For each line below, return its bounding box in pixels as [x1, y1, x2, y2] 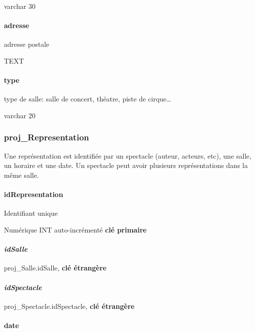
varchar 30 [4, 1, 36, 11]
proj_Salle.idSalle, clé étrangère [4, 263, 107, 273]
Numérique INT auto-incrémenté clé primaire [4, 224, 147, 234]
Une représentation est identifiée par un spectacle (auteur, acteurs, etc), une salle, [4, 150, 252, 161]
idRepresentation [4, 189, 63, 199]
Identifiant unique [4, 208, 58, 218]
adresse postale [4, 39, 49, 49]
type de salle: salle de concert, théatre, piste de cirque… [4, 94, 171, 104]
